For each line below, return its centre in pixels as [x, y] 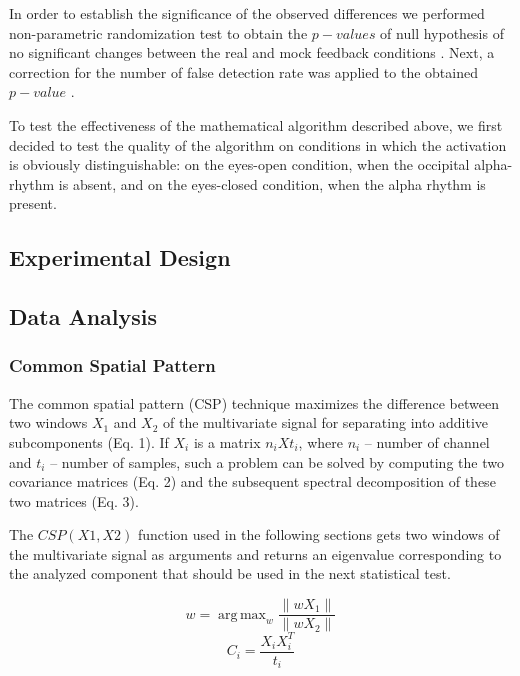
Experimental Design [120, 257]
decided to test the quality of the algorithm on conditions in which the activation [258, 144]
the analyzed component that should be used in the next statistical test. [230, 573]
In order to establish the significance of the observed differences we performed [247, 13]
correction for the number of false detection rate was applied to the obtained [243, 71]
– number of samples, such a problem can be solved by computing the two [277, 461]
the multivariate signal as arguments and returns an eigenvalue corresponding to [255, 553]
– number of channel [427, 441]
